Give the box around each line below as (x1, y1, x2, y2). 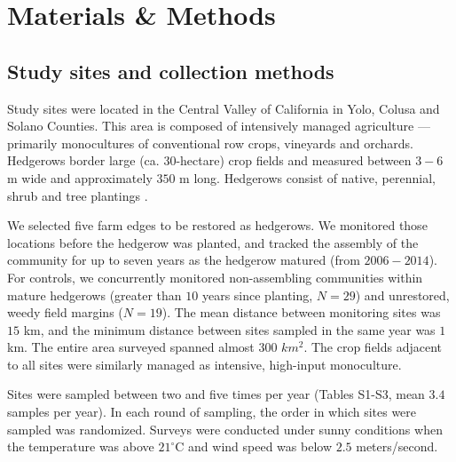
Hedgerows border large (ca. (7, 151, 160, 170)
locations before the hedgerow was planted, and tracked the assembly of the (7, 233, 419, 251)
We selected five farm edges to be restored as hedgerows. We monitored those (7, 216, 428, 235)
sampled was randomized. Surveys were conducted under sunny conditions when (7, 419, 443, 438)
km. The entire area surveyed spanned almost (7, 338, 255, 356)
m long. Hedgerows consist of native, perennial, (179, 168, 436, 187)
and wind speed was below (188, 437, 332, 456)
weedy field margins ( (7, 303, 123, 322)
